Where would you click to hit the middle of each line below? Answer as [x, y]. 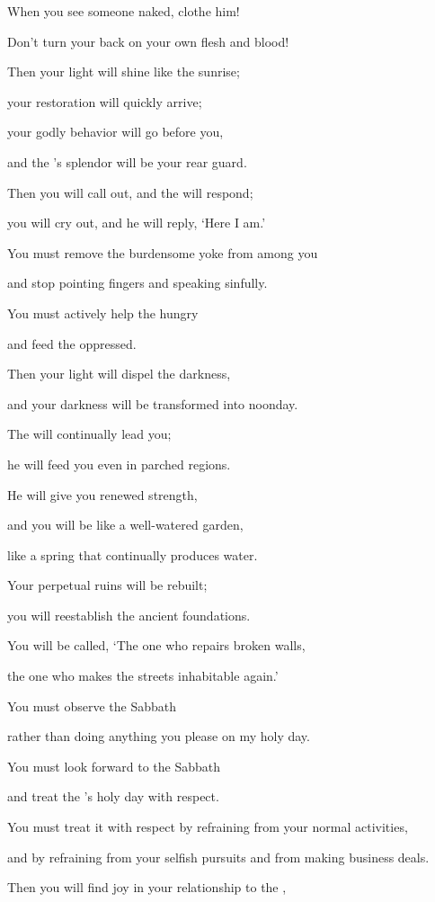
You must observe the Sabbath [92, 706]
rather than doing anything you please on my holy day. [159, 736]
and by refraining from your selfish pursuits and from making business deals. [218, 857]
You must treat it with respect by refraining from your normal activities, [208, 827]
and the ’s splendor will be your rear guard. [127, 161]
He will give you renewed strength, [102, 494]
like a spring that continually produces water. [133, 554]
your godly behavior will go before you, [115, 132]
